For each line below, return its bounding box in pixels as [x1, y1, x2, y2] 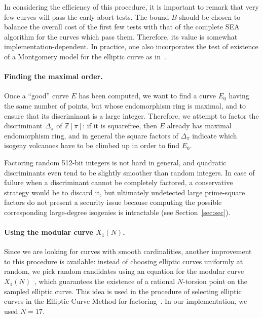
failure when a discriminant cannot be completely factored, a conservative [4, 177, 233, 188]
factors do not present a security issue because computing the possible [4, 197, 222, 207]
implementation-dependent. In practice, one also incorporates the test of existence [4, 41, 258, 52]
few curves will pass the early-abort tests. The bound [4, 11, 169, 22]
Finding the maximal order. [4, 71, 103, 82]
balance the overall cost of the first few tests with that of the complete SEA [4, 21, 240, 32]
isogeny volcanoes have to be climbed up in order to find [4, 140, 179, 151]
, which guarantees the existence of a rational [34, 276, 175, 287]
